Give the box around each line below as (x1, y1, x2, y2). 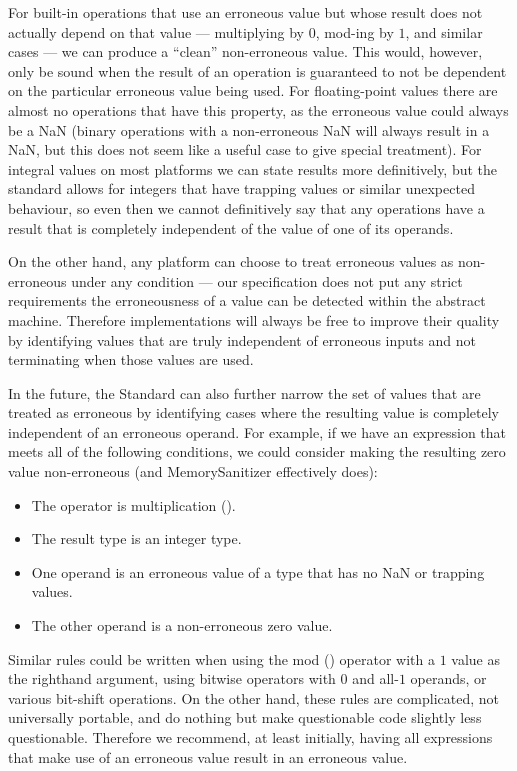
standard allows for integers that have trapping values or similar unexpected (8, 178, 475, 199)
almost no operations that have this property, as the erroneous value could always (8, 99, 509, 120)
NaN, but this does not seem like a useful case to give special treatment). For (8, 139, 482, 160)
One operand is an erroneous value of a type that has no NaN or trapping (31, 561, 485, 582)
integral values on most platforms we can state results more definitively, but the (8, 158, 498, 179)
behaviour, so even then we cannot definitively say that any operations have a (8, 197, 485, 218)
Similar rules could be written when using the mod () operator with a (8, 648, 435, 669)
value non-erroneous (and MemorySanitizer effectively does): (8, 461, 378, 482)
